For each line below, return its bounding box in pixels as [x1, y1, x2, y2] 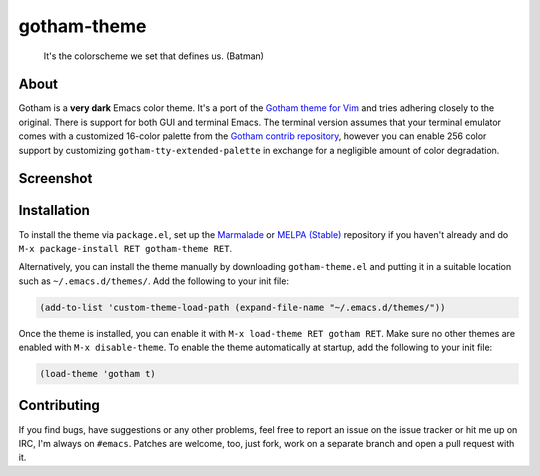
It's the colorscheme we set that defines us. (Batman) [43, 50, 265, 62]
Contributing [18, 397, 100, 414]
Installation [18, 202, 90, 219]
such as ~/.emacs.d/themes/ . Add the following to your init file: [18, 275, 290, 287]
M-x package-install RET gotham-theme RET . [18, 242, 233, 254]
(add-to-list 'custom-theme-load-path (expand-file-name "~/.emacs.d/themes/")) [39, 301, 446, 313]
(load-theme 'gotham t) [39, 368, 157, 380]
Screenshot [18, 170, 93, 187]
